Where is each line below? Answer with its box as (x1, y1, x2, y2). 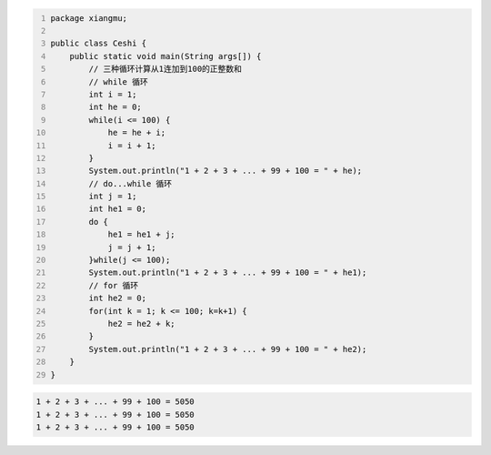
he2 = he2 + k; (107, 318, 176, 329)
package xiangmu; (50, 13, 127, 23)
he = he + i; (107, 127, 166, 138)
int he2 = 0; (88, 293, 147, 304)
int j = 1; (88, 191, 137, 202)
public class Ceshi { (50, 38, 147, 49)
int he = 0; (88, 102, 143, 113)
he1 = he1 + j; (107, 229, 176, 240)
